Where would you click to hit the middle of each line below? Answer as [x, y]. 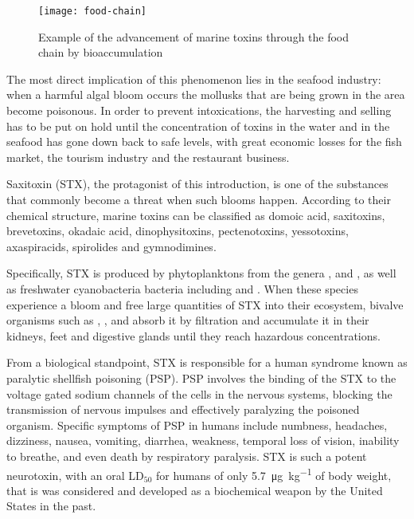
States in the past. [51, 506]
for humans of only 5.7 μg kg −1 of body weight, [274, 474]
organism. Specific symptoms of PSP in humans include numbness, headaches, [197, 425]
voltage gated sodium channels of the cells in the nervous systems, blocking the [199, 393]
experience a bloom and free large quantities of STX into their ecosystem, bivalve [205, 304]
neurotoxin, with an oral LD [75, 475]
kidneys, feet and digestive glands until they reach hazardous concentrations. [193, 335]
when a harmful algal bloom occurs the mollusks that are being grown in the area [206, 94]
